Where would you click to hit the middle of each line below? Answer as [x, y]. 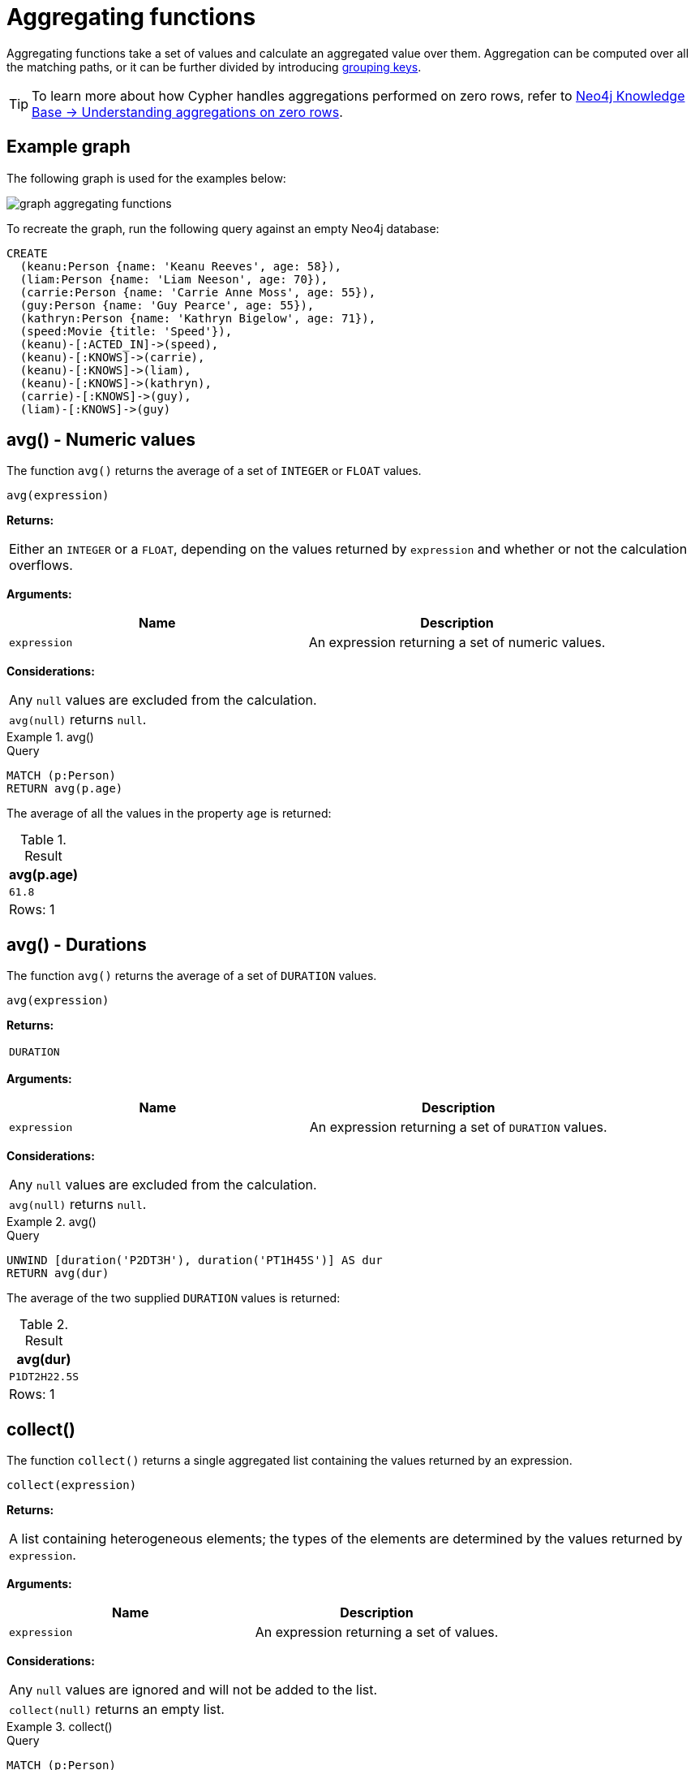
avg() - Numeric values [101, 440]
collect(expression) [72, 1485]
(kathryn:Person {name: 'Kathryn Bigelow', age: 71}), [198, 318]
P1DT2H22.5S [44, 1377]
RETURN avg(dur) [58, 1274]
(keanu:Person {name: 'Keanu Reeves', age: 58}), [181, 266]
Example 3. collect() [60, 1727]
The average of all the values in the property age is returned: [169, 814]
